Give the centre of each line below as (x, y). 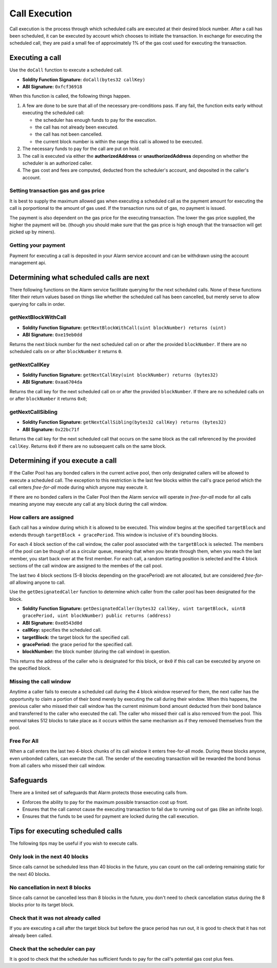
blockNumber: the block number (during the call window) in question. (96, 652)
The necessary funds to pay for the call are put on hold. (81, 149)
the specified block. (30, 668)
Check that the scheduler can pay (53, 948)
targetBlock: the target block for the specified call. (76, 637)
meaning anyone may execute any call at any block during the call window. (88, 504)
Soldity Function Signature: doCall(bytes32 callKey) (84, 79)
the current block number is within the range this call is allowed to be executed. (119, 141)
